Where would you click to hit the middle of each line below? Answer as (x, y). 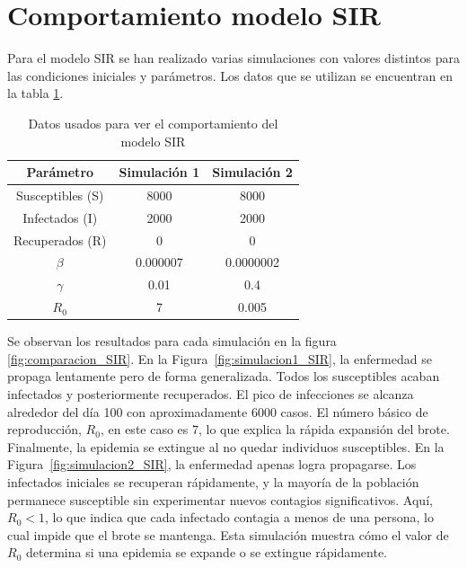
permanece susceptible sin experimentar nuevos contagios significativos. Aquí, (220, 499)
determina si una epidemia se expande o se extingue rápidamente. (206, 552)
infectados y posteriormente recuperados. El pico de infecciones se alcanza (211, 394)
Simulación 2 (252, 172)
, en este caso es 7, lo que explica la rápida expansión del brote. (275, 429)
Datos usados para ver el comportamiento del (153, 123)
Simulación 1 (159, 172)
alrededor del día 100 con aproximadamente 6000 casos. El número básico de (218, 411)
